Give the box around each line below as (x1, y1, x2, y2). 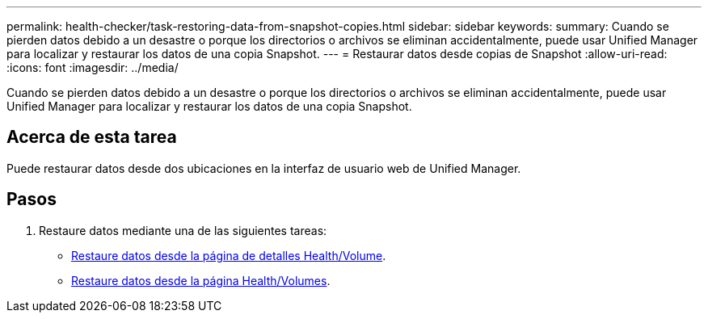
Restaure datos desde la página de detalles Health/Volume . (71, 248, 386, 262)
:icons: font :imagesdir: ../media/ (6, 61, 179, 74)
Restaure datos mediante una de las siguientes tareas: (39, 223, 327, 237)
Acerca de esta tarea (6, 127, 177, 148)
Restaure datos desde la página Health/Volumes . (71, 273, 331, 288)
